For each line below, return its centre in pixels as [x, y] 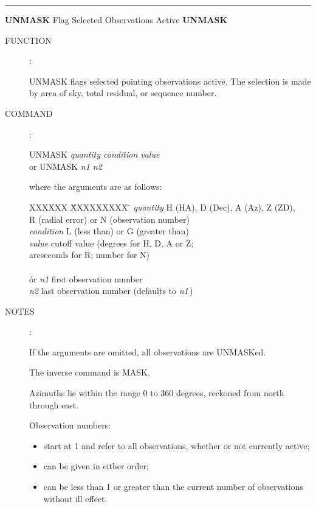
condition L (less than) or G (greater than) [109, 231]
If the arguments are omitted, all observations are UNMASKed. [148, 351]
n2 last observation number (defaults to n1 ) [111, 291]
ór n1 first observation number [86, 278]
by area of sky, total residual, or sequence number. [123, 93]
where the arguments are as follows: [96, 187]
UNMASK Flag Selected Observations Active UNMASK [116, 19]
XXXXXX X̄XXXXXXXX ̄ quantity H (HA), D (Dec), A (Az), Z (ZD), [162, 207]
